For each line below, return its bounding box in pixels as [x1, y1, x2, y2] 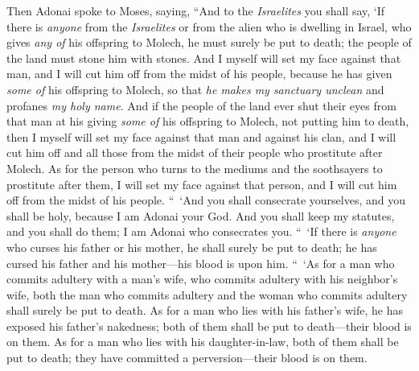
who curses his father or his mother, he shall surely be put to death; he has [6, 238, 377, 255]
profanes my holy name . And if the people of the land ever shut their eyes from [6, 97, 396, 113]
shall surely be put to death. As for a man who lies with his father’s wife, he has [6, 302, 403, 319]
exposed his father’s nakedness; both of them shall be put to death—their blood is [6, 317, 412, 334]
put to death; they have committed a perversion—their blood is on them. [6, 349, 368, 366]
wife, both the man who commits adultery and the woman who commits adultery [6, 286, 408, 303]
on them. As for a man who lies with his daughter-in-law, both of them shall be [6, 333, 399, 350]
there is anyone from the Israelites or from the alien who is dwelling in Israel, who [6, 18, 412, 35]
